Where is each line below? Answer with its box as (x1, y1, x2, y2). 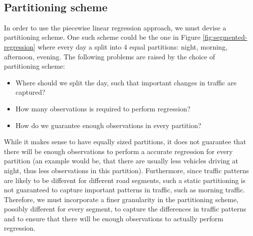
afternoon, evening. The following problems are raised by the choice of (4, 51, 215, 61)
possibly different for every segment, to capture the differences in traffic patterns (4, 204, 246, 214)
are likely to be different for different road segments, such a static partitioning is (4, 175, 246, 185)
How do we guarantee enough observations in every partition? (15, 120, 201, 130)
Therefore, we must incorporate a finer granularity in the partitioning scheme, (4, 194, 239, 204)
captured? (15, 87, 46, 97)
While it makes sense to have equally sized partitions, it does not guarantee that (4, 136, 246, 147)
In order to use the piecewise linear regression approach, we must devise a (4, 22, 226, 32)
